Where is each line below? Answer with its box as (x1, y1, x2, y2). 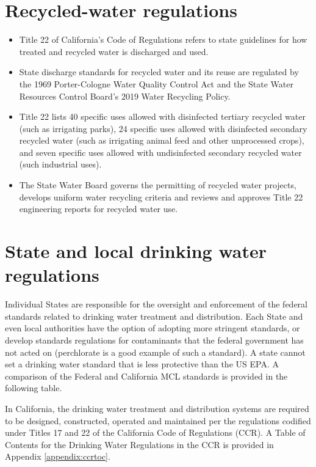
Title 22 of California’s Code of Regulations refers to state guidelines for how (19, 33, 307, 46)
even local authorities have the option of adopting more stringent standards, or (5, 322, 300, 334)
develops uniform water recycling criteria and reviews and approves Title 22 (19, 190, 303, 203)
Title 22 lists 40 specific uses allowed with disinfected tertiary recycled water (19, 110, 306, 123)
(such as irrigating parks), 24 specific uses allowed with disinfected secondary (19, 122, 307, 134)
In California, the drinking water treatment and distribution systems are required (5, 402, 309, 414)
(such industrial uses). (19, 158, 102, 171)
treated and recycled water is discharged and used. (19, 45, 209, 57)
